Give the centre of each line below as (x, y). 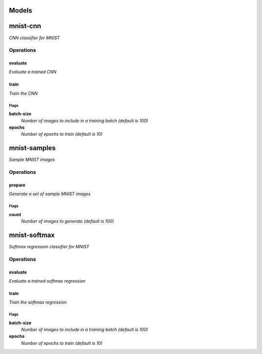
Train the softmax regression (38, 302)
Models (21, 10)
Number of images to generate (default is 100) (67, 221)
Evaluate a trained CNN (33, 72)
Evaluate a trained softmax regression (47, 281)
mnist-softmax (32, 235)
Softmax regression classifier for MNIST (49, 246)
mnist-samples (32, 148)
